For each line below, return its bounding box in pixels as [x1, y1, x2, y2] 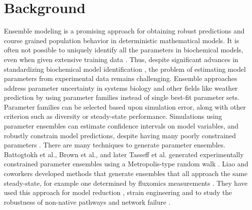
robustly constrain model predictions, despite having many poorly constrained [4, 130, 236, 140]
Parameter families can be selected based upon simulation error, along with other [4, 101, 246, 112]
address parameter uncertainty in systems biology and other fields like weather [4, 82, 238, 93]
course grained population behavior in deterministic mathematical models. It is [4, 35, 239, 45]
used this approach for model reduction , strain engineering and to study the [4, 187, 232, 197]
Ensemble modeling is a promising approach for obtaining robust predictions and [4, 26, 245, 36]
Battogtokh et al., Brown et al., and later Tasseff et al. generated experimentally [4, 149, 244, 159]
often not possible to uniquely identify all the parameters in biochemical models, [4, 45, 243, 55]
